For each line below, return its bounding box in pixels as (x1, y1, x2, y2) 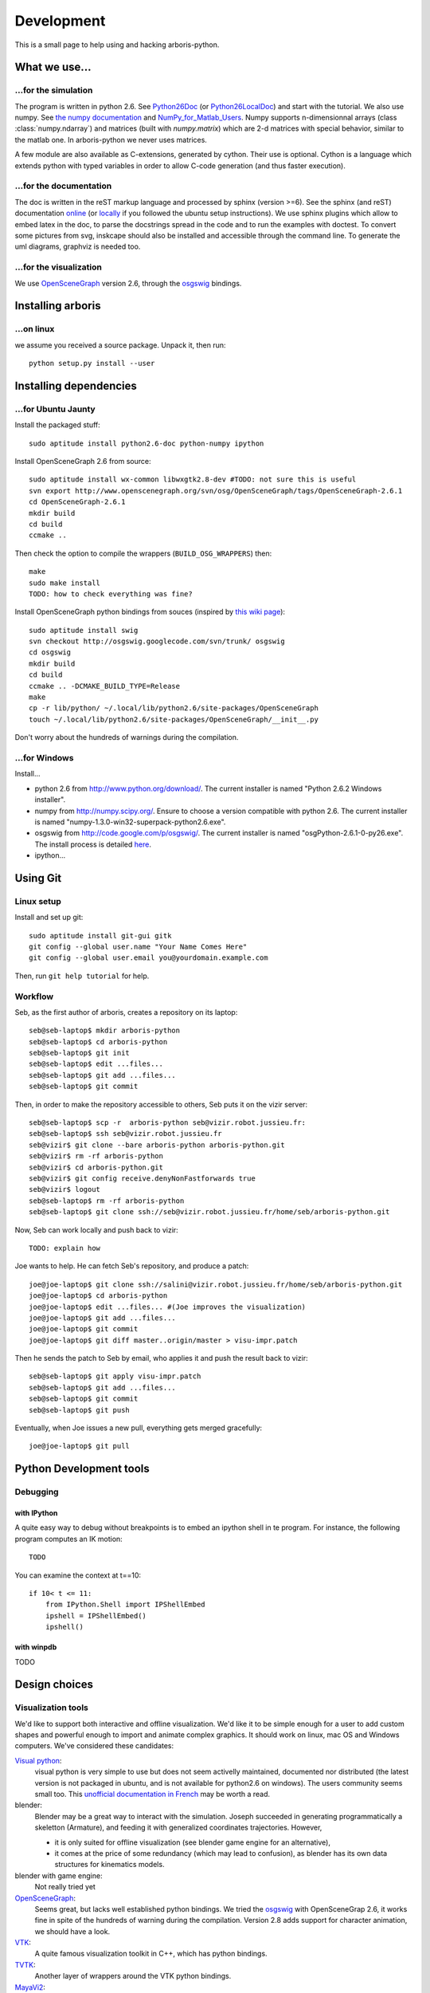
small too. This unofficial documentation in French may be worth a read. (34, 1790, 271, 1799)
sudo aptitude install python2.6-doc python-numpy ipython (29, 438, 264, 448)
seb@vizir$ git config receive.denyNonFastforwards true (29, 1174, 256, 1183)
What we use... (14, 61, 92, 74)
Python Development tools (14, 1462, 150, 1476)
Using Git (14, 871, 62, 885)
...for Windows (14, 752, 74, 763)
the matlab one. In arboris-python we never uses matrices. (14, 135, 207, 144)
